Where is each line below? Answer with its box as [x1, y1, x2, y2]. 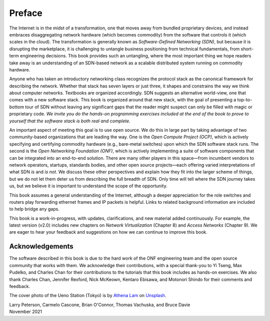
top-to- [237, 97, 252, 103]
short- [240, 45, 254, 52]
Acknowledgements [9, 242, 73, 251]
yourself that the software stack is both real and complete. [9, 118, 130, 124]
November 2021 [9, 309, 42, 315]
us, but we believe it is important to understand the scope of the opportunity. [9, 183, 167, 189]
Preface [9, 7, 42, 18]
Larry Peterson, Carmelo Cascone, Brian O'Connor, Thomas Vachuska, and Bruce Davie [9, 302, 190, 308]
